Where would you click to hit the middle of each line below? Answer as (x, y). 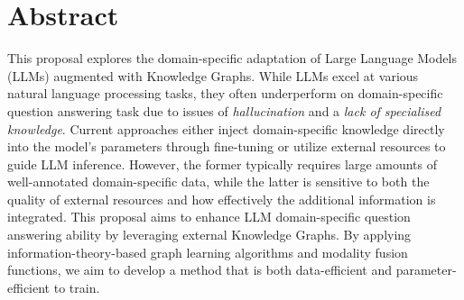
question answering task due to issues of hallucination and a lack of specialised (224, 110)
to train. (77, 287)
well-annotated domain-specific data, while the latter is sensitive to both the (218, 182)
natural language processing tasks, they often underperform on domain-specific (225, 93)
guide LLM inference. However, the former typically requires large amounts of (223, 164)
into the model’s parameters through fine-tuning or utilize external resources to (227, 146)
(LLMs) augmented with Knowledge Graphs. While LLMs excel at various (213, 75)
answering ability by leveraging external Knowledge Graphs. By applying (209, 235)
